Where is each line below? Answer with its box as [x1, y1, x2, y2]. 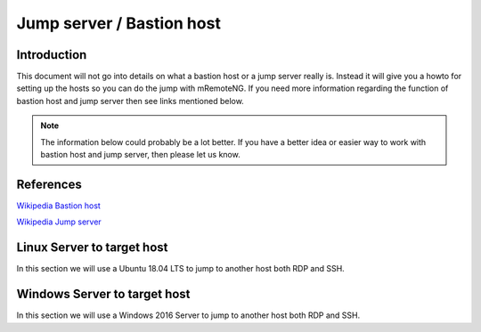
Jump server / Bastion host [16, 13, 222, 33]
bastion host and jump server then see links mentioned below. [16, 95, 244, 106]
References [16, 176, 82, 191]
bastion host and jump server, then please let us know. [40, 150, 240, 160]
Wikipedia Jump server [16, 216, 102, 227]
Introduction [16, 47, 87, 62]
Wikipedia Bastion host [16, 200, 102, 211]
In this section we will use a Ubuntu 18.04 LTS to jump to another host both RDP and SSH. [16, 263, 345, 274]
